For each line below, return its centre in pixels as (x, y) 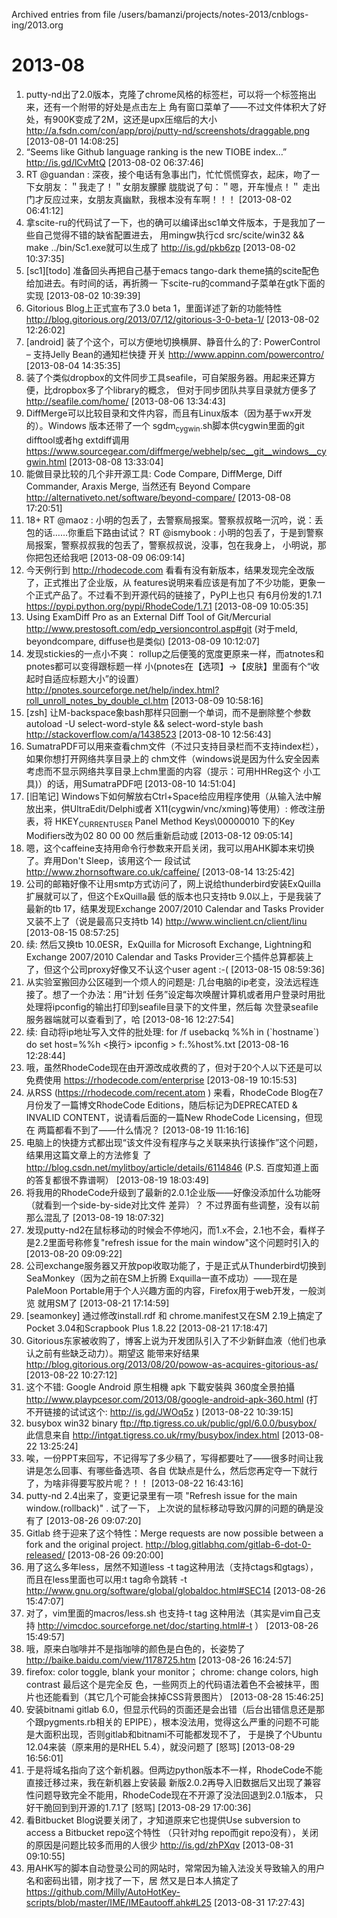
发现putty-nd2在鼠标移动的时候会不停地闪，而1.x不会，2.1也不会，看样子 (175, 1230)
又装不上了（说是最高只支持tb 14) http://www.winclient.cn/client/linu (166, 921)
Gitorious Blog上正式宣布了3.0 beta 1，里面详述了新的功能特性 (154, 308)
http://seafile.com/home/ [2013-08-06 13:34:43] (125, 401)
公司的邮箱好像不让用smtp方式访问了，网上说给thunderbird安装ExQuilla (173, 883)
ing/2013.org (37, 25)
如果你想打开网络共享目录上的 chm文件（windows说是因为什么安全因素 (172, 758)
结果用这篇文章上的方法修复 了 (88, 1155)
